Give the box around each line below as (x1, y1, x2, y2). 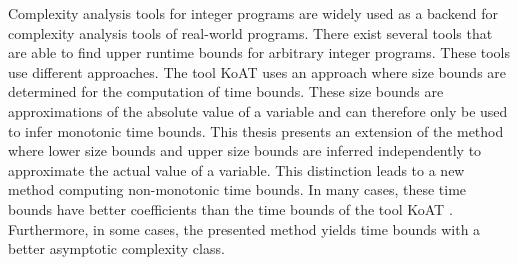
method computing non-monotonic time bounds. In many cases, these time (8, 179, 467, 200)
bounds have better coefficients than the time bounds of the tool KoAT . (8, 198, 453, 219)
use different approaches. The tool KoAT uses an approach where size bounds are (8, 61, 507, 82)
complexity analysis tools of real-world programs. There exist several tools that (8, 22, 493, 43)
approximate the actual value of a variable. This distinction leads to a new (8, 159, 465, 180)
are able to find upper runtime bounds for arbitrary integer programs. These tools (8, 42, 511, 63)
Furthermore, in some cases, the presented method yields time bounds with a (8, 218, 481, 239)
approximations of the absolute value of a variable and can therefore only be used (8, 100, 508, 121)
